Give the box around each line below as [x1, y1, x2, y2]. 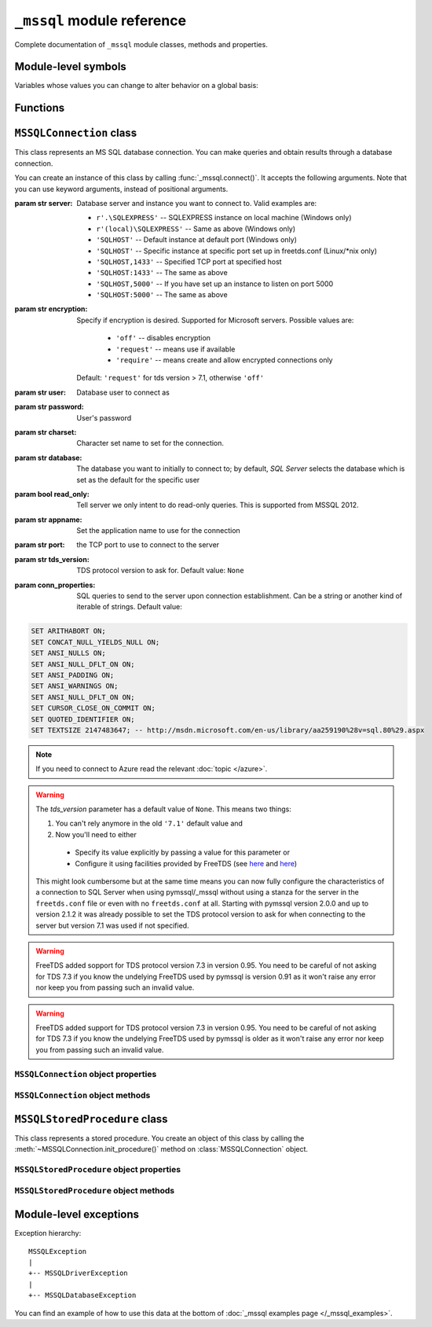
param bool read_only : [14, 489, 90, 498]
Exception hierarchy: [14, 1229, 82, 1238]
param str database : [14, 453, 82, 462]
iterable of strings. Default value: [76, 602, 182, 612]
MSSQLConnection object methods [14, 1090, 151, 1101]
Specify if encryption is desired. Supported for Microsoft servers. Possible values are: [76, 315, 354, 325]
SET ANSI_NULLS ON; [31, 649, 106, 658]
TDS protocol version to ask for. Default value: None [76, 566, 244, 575]
